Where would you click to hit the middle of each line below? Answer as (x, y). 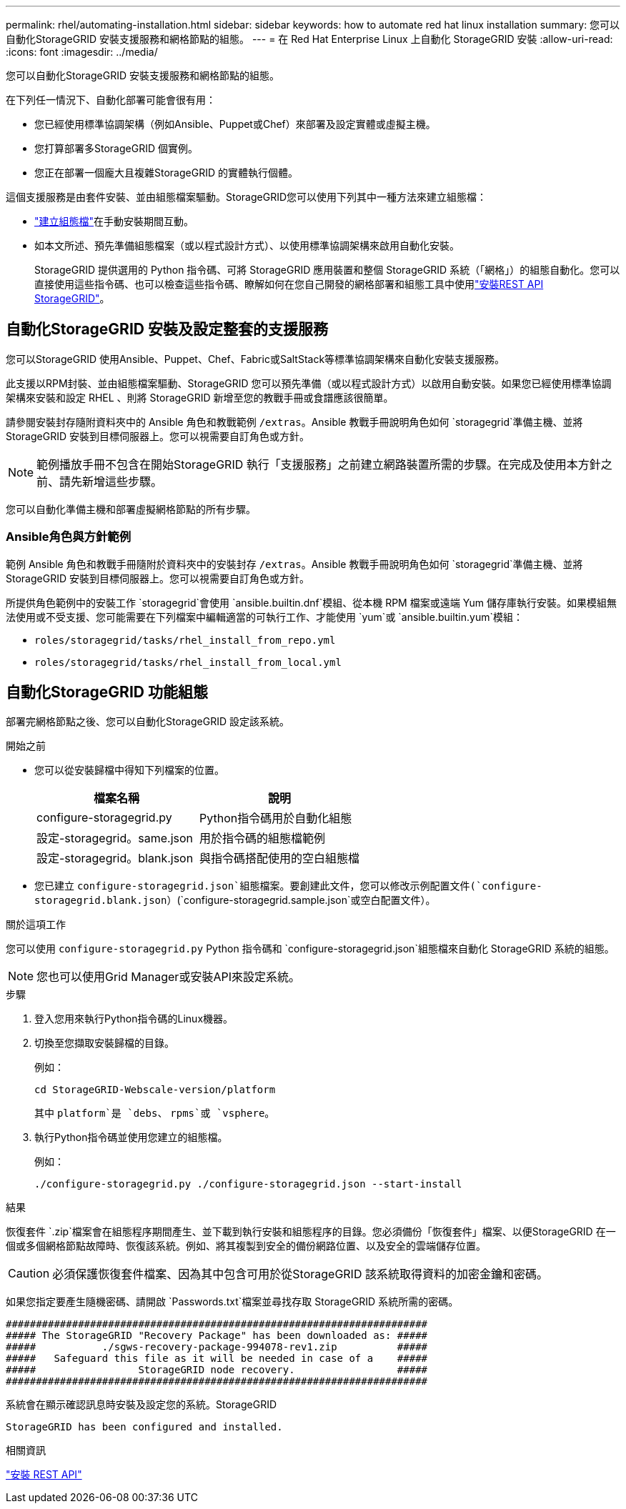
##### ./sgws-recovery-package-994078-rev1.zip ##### (217, 1347)
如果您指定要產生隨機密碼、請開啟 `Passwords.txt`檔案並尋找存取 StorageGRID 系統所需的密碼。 (232, 1302)
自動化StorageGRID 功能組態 (107, 692)
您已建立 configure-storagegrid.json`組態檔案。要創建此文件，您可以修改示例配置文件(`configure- (288, 886)
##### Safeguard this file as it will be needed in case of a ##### (217, 1359)
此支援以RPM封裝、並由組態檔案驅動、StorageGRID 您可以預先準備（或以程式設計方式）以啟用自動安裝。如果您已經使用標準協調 (309, 383)
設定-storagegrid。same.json (115, 838)
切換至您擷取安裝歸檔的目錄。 (104, 1043)
